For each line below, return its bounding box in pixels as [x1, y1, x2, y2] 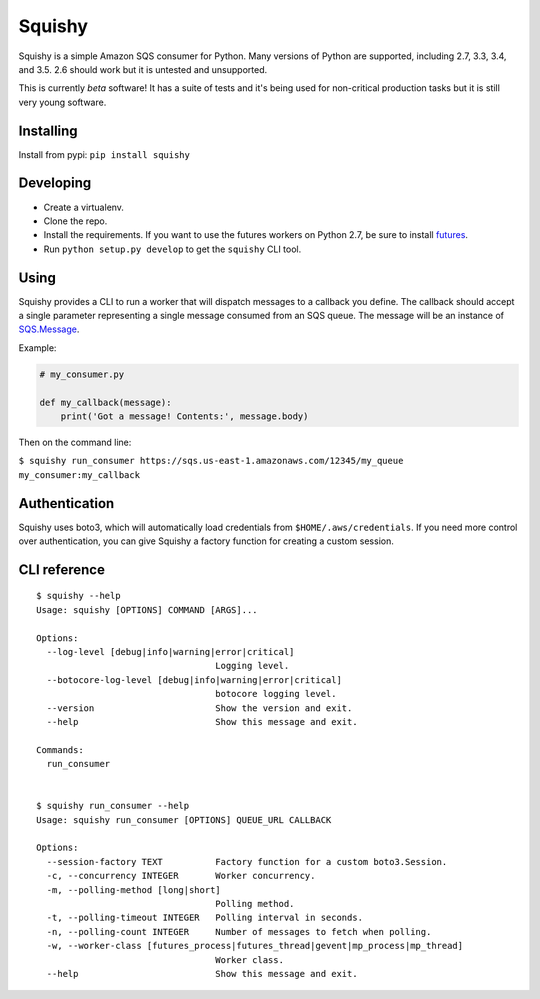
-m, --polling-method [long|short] [46, 884, 222, 895]
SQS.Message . [18, 323, 80, 335]
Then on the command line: [18, 436, 132, 448]
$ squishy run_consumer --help [36, 800, 190, 812]
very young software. [18, 96, 107, 108]
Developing [18, 175, 92, 192]
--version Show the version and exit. [46, 702, 353, 714]
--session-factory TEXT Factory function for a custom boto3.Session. [46, 856, 448, 867]
